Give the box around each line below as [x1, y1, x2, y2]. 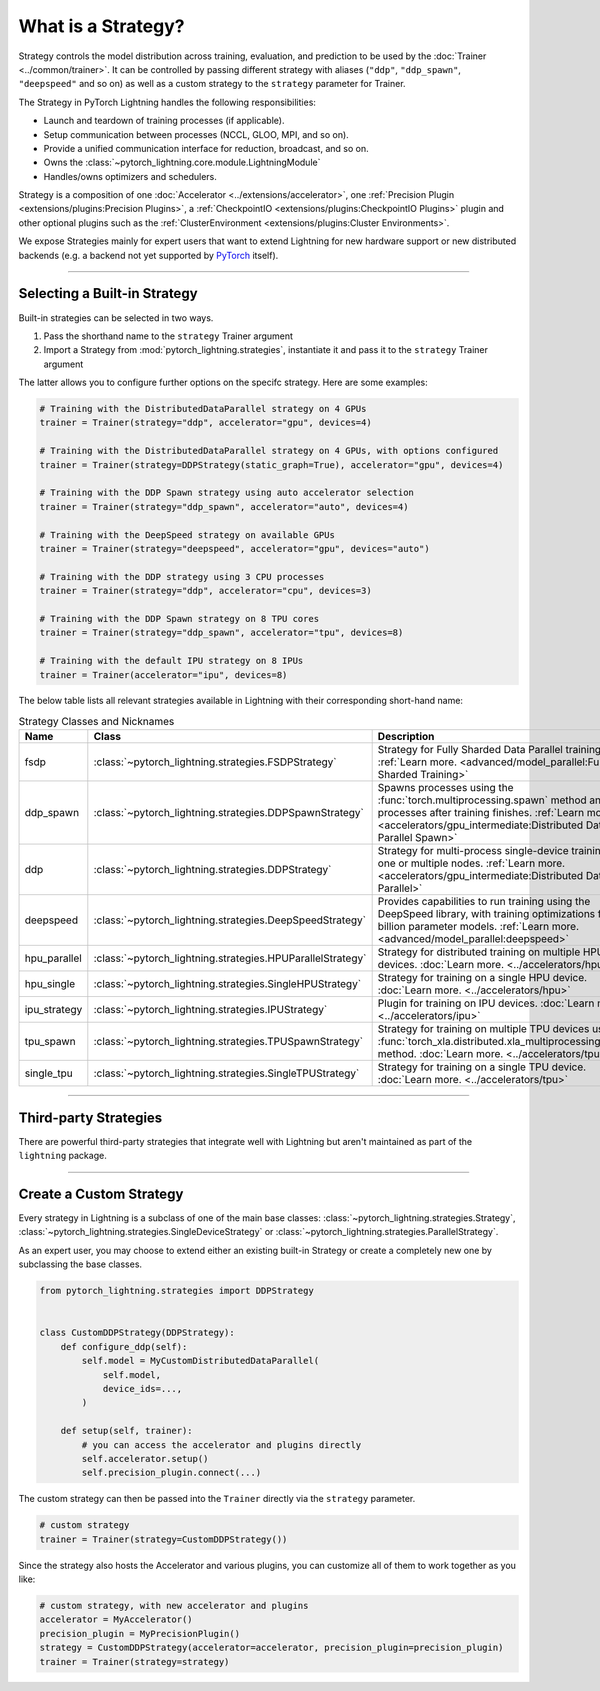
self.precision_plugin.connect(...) [81, 1467, 262, 1479]
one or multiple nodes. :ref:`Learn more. [377, 856, 565, 870]
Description [377, 730, 435, 744]
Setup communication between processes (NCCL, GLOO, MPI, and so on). [43, 128, 349, 140]
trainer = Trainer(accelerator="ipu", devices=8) [39, 669, 288, 680]
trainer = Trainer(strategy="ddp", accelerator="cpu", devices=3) [39, 585, 372, 597]
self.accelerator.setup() [81, 1453, 209, 1464]
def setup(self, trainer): [60, 1425, 194, 1437]
